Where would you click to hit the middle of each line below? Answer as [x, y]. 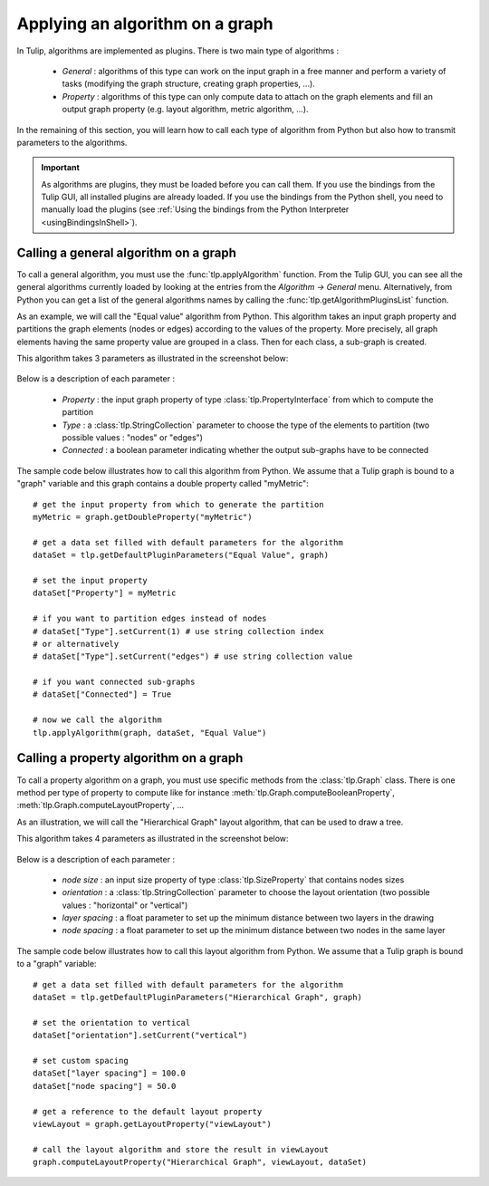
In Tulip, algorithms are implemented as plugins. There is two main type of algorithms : [178, 51]
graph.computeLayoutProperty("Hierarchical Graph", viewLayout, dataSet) [200, 1162]
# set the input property [91, 580]
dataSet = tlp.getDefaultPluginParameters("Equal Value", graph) [181, 555]
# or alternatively [76, 644]
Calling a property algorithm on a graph [130, 758]
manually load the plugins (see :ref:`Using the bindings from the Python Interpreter [195, 209]
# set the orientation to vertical [112, 1022]
